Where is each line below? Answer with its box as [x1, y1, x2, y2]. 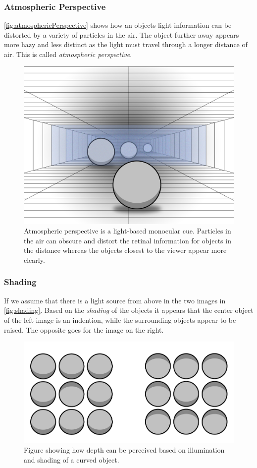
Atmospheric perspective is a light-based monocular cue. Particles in [24, 226, 231, 236]
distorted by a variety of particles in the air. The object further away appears [4, 29, 239, 40]
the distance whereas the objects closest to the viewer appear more [24, 245, 227, 255]
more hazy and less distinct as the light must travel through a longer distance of [4, 39, 248, 50]
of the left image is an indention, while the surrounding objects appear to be [4, 314, 236, 325]
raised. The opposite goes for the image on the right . [4, 324, 164, 335]
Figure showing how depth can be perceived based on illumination [24, 445, 225, 455]
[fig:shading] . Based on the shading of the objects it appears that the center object [4, 305, 254, 315]
